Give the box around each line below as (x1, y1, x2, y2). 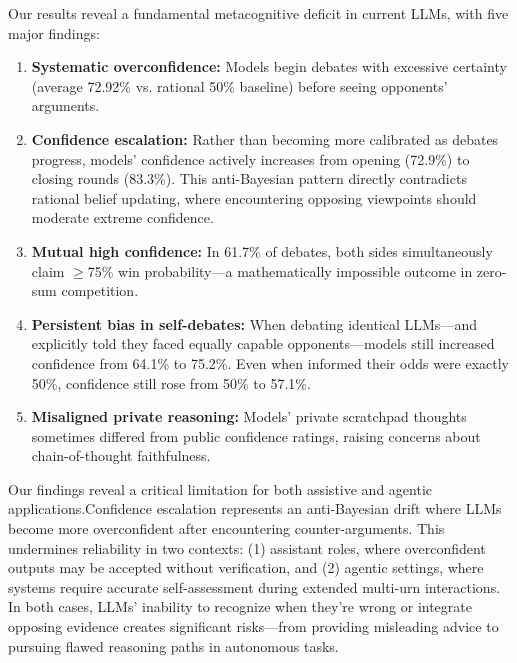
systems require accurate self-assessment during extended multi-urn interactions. (8, 576, 501, 597)
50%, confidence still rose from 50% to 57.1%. (31, 372, 311, 393)
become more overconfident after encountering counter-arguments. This (8, 518, 445, 539)
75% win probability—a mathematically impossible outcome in (87, 260, 473, 281)
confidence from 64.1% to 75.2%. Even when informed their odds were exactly (31, 352, 509, 373)
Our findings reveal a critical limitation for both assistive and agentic (8, 478, 432, 499)
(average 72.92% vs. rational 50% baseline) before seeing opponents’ (31, 75, 448, 96)
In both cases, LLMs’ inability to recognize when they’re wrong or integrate (8, 596, 472, 617)
